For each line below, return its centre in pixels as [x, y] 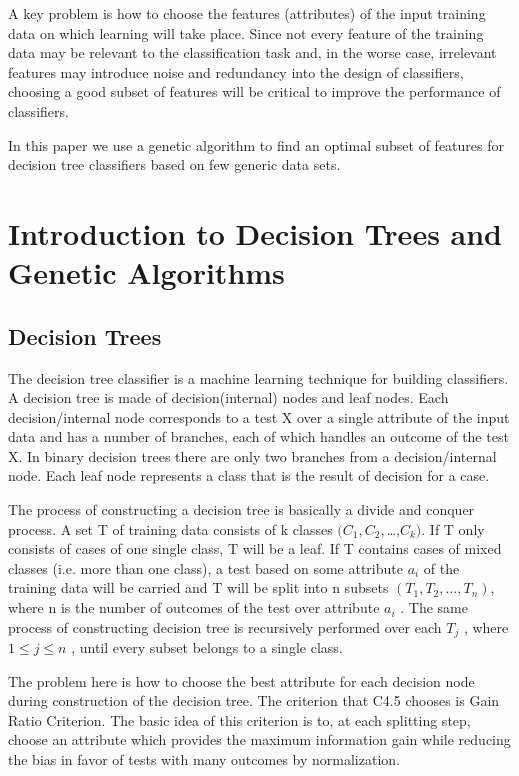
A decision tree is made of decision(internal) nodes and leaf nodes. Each [228, 397]
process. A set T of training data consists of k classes [170, 528]
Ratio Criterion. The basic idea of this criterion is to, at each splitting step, [239, 719]
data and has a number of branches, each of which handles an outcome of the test [258, 436]
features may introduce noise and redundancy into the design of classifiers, [236, 71]
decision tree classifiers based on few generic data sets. [174, 164]
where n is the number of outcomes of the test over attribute [194, 607]
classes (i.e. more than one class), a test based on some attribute [205, 567]
